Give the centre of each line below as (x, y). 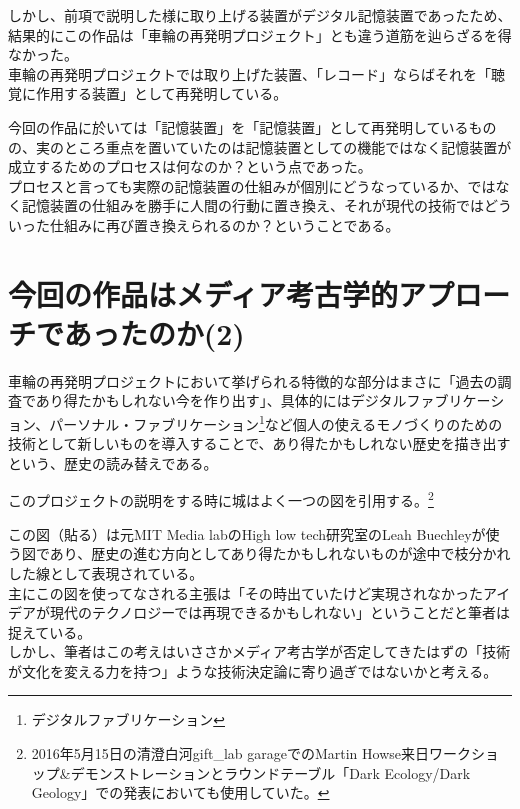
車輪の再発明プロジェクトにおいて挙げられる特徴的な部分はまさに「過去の (253, 380)
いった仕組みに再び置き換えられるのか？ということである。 (204, 224)
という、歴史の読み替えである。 (113, 462)
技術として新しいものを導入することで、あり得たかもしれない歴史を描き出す (259, 443)
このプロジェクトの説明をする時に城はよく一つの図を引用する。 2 (221, 499)
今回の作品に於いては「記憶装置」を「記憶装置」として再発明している (238, 126)
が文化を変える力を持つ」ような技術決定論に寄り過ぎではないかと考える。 (253, 670)
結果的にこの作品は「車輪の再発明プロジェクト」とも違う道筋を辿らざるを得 (260, 34)
